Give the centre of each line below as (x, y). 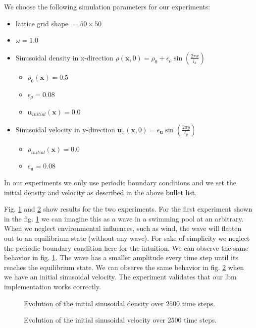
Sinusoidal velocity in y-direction (65, 129)
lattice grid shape (42, 23)
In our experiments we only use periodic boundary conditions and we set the (120, 183)
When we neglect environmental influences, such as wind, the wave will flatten (123, 228)
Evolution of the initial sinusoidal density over (94, 303)
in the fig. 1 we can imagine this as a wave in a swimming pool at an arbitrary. (124, 218)
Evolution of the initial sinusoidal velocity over (95, 320)
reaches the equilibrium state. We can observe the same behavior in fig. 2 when (124, 267)
